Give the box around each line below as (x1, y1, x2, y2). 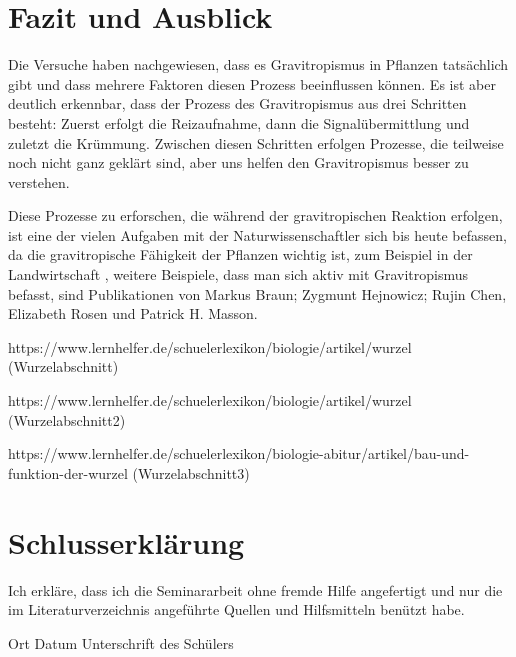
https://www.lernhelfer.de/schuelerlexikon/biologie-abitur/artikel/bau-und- (8, 443, 470, 464)
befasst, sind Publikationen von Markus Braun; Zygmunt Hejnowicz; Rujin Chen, (8, 283, 507, 304)
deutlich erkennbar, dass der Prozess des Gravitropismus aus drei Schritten (8, 93, 467, 114)
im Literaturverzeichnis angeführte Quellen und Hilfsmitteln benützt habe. (8, 599, 465, 620)
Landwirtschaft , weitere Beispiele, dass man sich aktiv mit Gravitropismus (8, 264, 469, 285)
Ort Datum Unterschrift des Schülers (8, 632, 234, 653)
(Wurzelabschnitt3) (132, 462, 250, 483)
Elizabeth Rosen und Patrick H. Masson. (8, 303, 258, 324)
